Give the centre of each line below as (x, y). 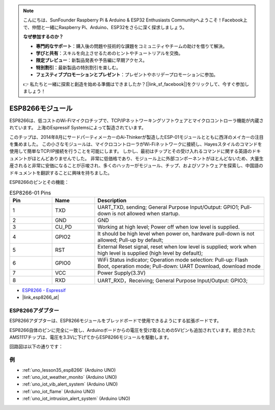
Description (112, 200)
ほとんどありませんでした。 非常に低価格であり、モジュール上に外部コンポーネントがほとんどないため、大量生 (148, 158)
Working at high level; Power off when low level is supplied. (169, 227)
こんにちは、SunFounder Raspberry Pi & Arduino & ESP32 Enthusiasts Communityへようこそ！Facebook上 (135, 20)
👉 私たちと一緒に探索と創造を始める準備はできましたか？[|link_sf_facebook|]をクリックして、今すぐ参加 (134, 84)
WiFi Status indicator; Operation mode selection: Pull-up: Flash (173, 259)
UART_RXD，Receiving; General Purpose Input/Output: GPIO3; (173, 280)
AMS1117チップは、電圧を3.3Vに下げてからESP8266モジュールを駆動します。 (91, 337)
